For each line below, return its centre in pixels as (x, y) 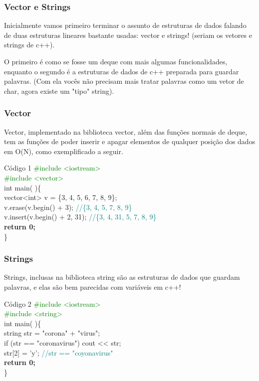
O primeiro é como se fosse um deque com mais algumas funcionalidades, (116, 61)
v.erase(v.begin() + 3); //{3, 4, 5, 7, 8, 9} (68, 207)
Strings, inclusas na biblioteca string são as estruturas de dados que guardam (122, 277)
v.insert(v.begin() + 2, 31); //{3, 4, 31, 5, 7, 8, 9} (80, 217)
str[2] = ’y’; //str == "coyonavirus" (59, 352)
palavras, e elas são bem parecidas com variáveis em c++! (93, 286)
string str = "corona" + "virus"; (52, 333)
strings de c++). (29, 45)
